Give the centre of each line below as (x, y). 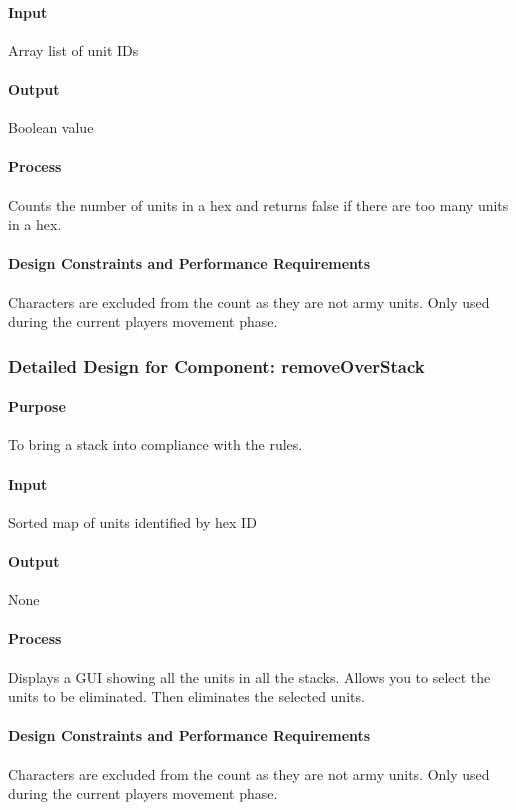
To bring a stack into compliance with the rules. (155, 444)
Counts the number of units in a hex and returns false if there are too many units (258, 204)
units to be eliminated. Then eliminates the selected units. (186, 696)
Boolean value (51, 127)
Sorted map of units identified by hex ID (132, 521)
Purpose (37, 406)
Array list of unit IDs (73, 49)
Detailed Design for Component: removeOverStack (216, 365)
